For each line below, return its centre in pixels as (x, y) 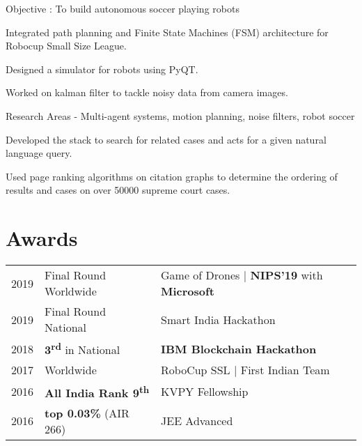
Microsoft (188, 291)
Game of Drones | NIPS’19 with (242, 275)
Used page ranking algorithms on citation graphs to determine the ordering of (172, 176)
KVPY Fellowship (205, 392)
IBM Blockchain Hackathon (239, 348)
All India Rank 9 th (97, 391)
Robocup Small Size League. (66, 46)
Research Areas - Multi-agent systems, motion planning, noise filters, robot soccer (180, 115)
